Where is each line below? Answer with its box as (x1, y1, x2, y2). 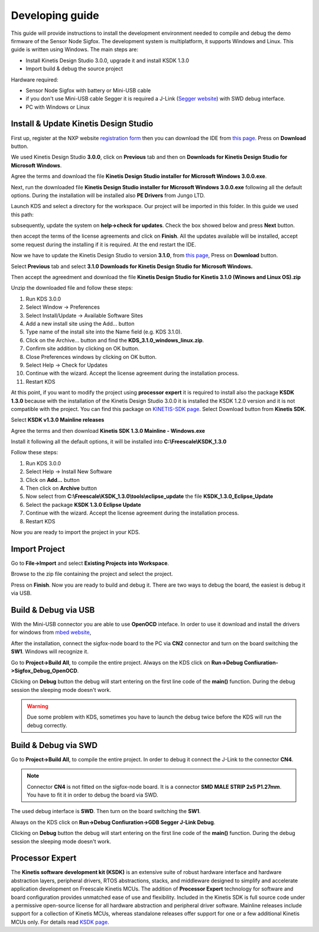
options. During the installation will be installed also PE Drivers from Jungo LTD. (11, 192, 205, 199)
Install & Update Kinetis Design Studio (11, 119, 154, 129)
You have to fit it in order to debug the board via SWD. (27, 791, 159, 798)
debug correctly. (27, 721, 67, 729)
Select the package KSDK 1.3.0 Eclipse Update (25, 501, 141, 508)
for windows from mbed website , (11, 629, 92, 636)
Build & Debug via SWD (11, 740, 98, 750)
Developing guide (11, 9, 100, 22)
